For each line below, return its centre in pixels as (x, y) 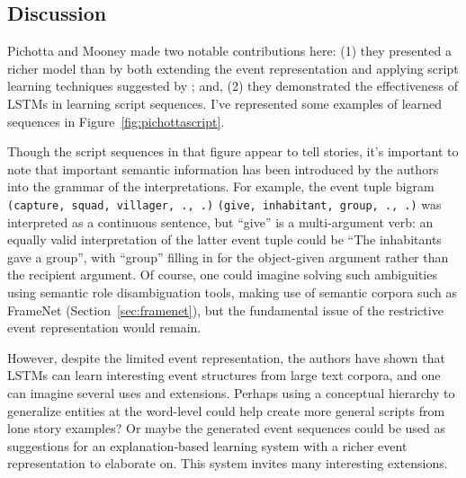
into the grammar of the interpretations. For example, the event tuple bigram (221, 186)
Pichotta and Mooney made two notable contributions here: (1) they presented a (229, 51)
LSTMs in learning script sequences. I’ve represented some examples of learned (225, 103)
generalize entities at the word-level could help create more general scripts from (226, 410)
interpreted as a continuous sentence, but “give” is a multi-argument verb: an (220, 221)
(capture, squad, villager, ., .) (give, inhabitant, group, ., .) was (224, 204)
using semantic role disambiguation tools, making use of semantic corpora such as (233, 292)
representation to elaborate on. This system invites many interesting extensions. (228, 463)
